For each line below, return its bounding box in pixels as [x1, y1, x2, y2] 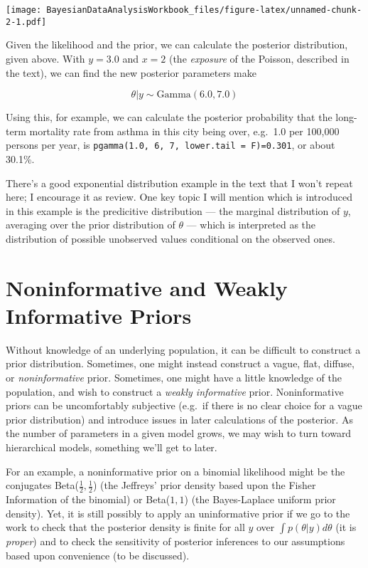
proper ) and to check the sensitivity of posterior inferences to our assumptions [6, 534, 345, 549]
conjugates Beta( [6, 478, 79, 493]
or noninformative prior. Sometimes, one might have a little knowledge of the [6, 370, 342, 384]
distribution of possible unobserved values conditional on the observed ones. [6, 231, 335, 246]
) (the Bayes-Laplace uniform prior [184, 491, 336, 506]
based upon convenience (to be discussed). [6, 547, 190, 562]
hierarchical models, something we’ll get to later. [6, 439, 217, 454]
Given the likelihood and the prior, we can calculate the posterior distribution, [6, 37, 348, 52]
